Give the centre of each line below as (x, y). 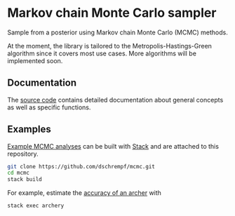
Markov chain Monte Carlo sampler (112, 13)
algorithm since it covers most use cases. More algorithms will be (102, 53)
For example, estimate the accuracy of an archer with (84, 193)
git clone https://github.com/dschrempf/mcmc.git (81, 166)
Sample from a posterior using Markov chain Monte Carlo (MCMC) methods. (117, 32)
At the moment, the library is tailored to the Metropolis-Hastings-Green (110, 46)
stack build (25, 180)
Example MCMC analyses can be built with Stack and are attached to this (113, 146)
